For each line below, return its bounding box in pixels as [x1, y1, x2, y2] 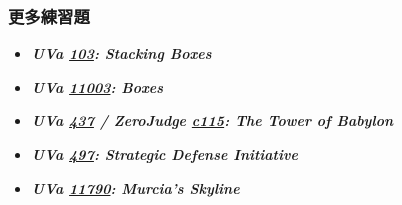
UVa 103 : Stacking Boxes [31, 43, 212, 64]
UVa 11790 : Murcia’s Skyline [31, 177, 240, 198]
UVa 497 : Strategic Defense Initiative [31, 144, 298, 164]
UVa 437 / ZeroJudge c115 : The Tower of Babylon [31, 110, 394, 131]
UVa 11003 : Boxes [31, 76, 164, 97]
